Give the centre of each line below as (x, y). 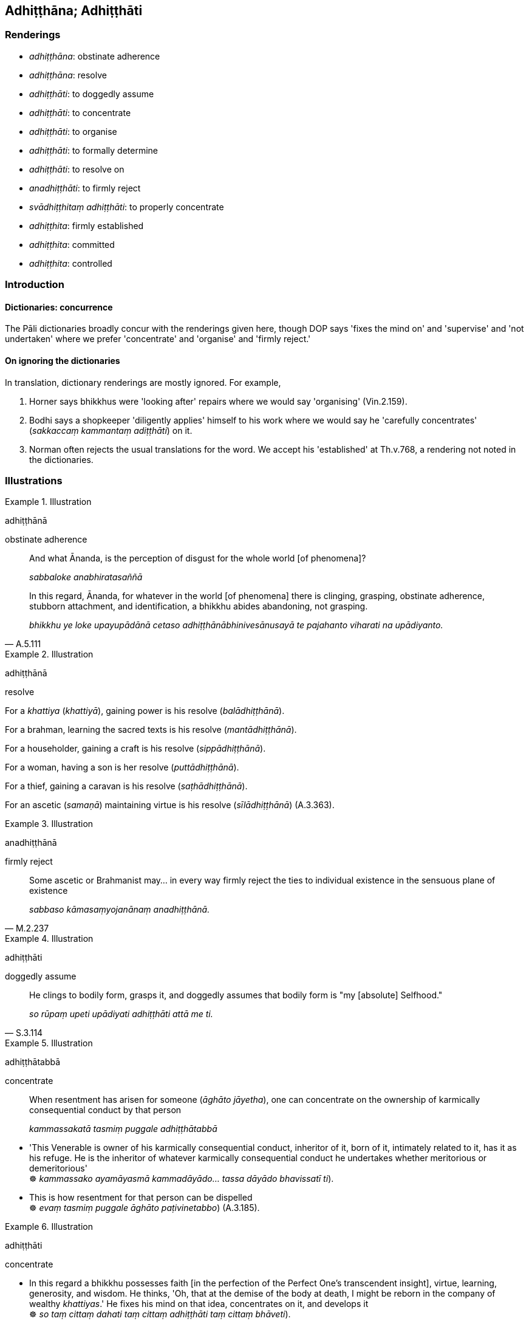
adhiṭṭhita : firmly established (87, 225)
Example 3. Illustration (49, 824)
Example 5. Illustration (49, 1043)
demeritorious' (58, 1168)
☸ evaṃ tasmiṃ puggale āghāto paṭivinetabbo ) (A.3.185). (145, 1208)
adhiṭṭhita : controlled (71, 263)
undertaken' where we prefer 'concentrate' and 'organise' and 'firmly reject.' (158, 339)
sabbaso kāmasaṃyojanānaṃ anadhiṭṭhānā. (120, 910)
